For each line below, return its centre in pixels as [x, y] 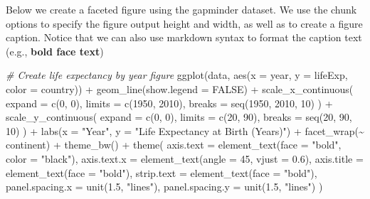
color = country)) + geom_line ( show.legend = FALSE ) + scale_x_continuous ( [180, 88]
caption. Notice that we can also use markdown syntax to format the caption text [184, 37]
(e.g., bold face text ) [55, 51]
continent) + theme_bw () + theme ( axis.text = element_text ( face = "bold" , [174, 145]
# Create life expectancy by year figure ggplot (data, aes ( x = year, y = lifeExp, [177, 75]
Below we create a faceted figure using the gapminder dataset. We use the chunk [181, 9]
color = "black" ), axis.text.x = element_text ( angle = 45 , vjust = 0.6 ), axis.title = [185, 158]
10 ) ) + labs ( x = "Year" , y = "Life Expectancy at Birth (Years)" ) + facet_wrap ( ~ [185, 130]
